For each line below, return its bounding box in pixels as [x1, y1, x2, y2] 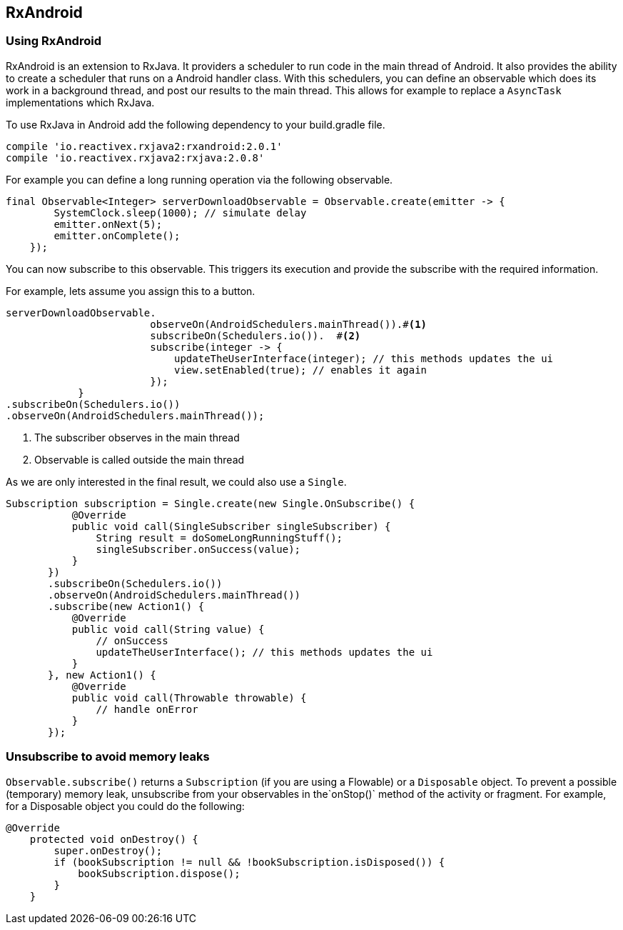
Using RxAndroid [6, 34, 101, 49]
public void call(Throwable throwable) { [71, 691, 307, 704]
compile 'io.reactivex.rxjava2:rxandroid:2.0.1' [6, 140, 283, 152]
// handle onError [96, 703, 198, 715]
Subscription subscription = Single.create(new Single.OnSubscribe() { [6, 497, 415, 509]
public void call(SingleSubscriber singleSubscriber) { [71, 520, 391, 532]
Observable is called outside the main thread [34, 453, 245, 466]
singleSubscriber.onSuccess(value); [96, 543, 301, 555]
